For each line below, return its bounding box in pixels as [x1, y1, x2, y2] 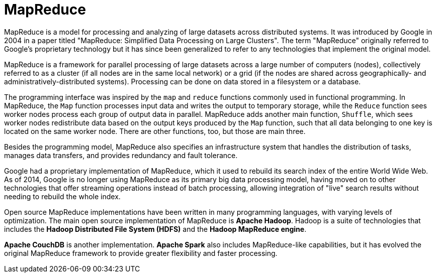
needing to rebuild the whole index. [4, 192, 121, 201]
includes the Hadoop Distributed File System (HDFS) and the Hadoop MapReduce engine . [4, 224, 307, 233]
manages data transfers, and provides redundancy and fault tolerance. [4, 151, 238, 160]
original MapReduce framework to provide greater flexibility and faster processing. [4, 248, 278, 257]
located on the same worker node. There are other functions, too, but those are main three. [4, 126, 306, 135]
